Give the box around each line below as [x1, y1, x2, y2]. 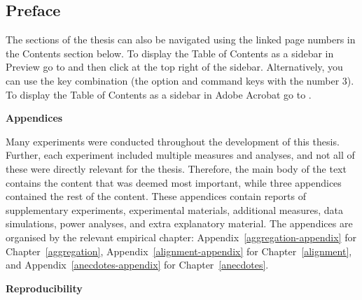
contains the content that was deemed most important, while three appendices [6, 175, 342, 190]
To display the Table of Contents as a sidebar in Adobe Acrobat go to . [6, 87, 312, 101]
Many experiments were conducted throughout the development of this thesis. [6, 134, 340, 148]
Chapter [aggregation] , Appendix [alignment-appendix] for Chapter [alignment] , [6, 243, 352, 258]
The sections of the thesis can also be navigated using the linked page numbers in [6, 32, 356, 47]
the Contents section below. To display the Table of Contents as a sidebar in [6, 45, 334, 60]
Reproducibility [6, 280, 83, 295]
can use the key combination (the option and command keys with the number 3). [6, 73, 354, 87]
